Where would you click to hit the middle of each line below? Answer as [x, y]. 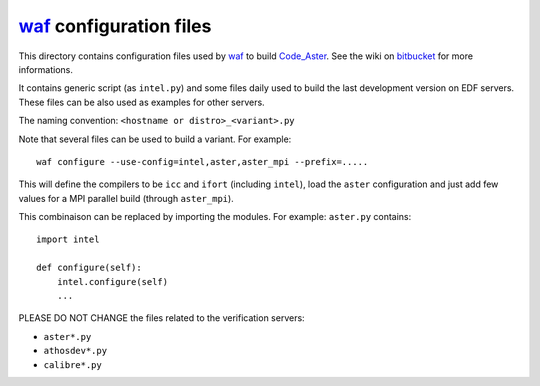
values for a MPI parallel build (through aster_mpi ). [126, 198]
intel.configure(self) [112, 281]
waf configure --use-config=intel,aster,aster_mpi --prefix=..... [202, 161]
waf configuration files [115, 26]
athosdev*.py [75, 351]
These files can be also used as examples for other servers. [141, 102]
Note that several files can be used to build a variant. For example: [155, 139]
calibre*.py [72, 364]
